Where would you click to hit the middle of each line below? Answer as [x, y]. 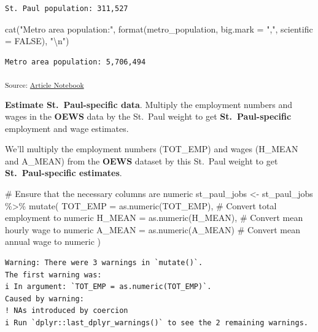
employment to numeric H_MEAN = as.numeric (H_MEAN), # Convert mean [154, 218]
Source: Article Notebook [45, 85]
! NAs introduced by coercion [67, 311]
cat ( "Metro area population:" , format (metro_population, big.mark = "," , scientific [159, 29]
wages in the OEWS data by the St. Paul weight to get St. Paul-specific [148, 116]
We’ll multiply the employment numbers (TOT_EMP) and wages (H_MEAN [152, 149]
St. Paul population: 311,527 [67, 9]
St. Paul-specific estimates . [64, 173]
